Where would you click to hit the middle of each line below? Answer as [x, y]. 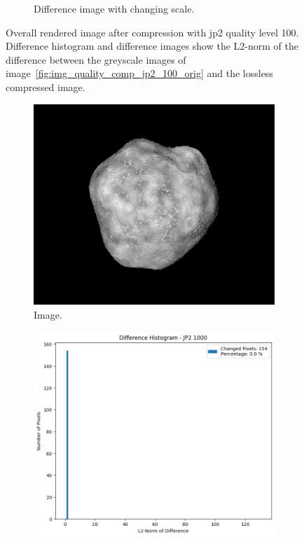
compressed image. [46, 86]
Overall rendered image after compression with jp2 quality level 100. [152, 32]
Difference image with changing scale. [114, 8]
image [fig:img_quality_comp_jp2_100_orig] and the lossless [139, 73]
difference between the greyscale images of [96, 59]
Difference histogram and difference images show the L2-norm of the [152, 46]
